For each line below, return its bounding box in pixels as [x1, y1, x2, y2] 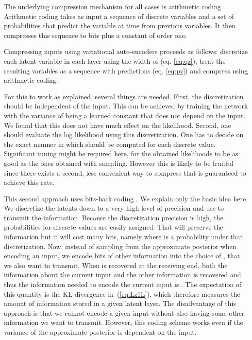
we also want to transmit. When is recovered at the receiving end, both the [4, 260, 228, 270]
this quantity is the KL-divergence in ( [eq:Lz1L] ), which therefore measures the [4, 288, 240, 299]
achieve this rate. [4, 177, 54, 187]
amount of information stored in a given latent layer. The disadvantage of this [4, 298, 236, 308]
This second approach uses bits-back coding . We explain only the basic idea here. [4, 193, 248, 203]
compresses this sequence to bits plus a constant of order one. [4, 30, 187, 40]
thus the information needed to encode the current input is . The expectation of [4, 279, 242, 289]
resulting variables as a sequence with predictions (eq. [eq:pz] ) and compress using [4, 65, 248, 75]
